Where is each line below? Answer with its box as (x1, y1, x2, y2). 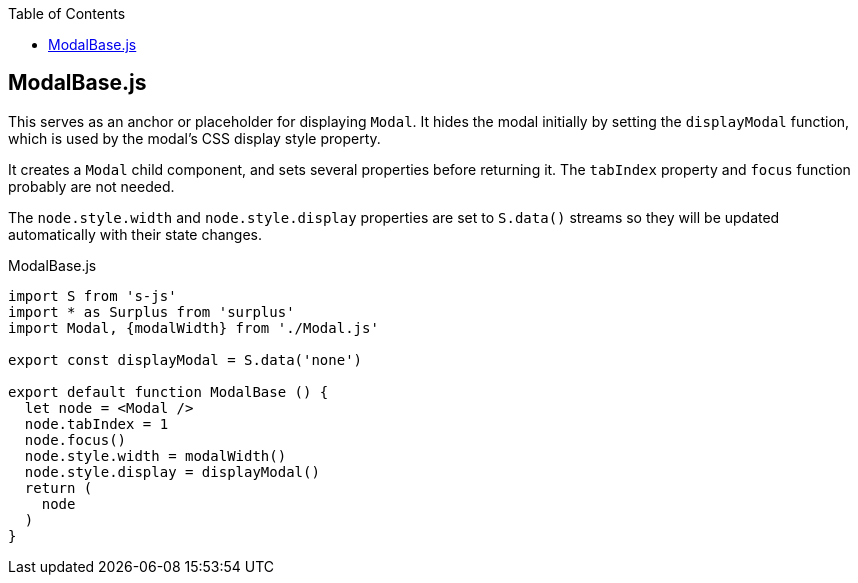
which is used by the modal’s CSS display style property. (8, 129, 381, 147)
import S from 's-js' (8, 287, 177, 304)
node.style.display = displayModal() (24, 463, 320, 480)
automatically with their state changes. (8, 225, 263, 243)
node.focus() (24, 431, 127, 448)
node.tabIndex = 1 (24, 415, 169, 432)
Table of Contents (8, 5, 126, 22)
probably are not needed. (8, 177, 175, 195)
